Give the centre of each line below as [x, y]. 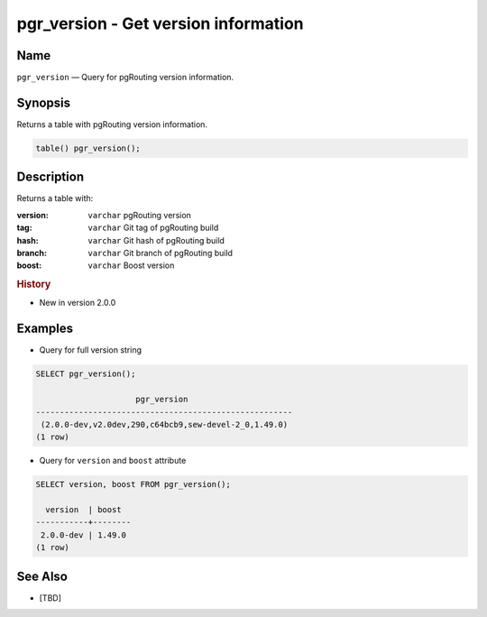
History [34, 284]
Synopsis [44, 102]
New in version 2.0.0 [78, 303]
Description [51, 177]
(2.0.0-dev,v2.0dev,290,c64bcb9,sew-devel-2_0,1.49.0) [165, 424]
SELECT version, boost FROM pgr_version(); [133, 484]
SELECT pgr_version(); [86, 374]
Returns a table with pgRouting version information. [112, 124]
